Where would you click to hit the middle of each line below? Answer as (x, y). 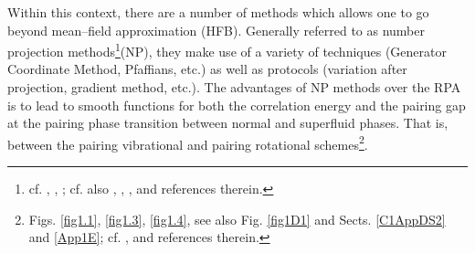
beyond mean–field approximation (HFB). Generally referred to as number (216, 30)
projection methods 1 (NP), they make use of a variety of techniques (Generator (227, 50)
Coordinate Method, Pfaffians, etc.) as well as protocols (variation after (207, 69)
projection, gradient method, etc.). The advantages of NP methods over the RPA (234, 87)
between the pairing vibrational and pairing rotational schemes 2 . (188, 142)
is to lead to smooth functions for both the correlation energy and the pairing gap (237, 105)
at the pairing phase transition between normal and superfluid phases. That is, (228, 123)
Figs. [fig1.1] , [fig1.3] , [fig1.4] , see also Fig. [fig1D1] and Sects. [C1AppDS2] (237, 219)
